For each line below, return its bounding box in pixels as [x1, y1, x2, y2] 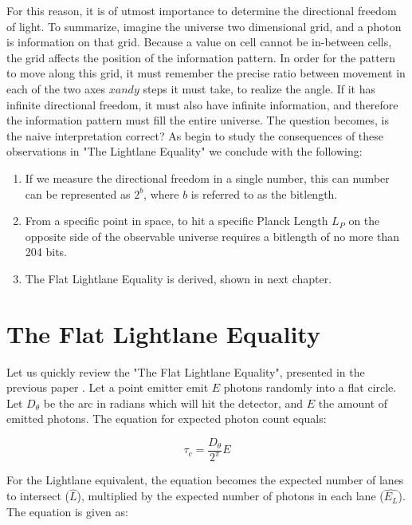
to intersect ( [6, 487, 70, 504]
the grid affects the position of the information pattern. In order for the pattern [6, 49, 396, 65]
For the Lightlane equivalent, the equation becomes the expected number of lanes [6, 472, 404, 488]
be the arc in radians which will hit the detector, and [43, 394, 304, 411]
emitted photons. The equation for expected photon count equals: [6, 410, 327, 427]
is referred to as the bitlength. [190, 185, 338, 202]
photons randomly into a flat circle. [223, 379, 397, 396]
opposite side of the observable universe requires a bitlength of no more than [25, 227, 399, 244]
